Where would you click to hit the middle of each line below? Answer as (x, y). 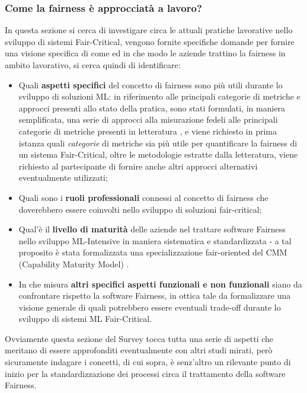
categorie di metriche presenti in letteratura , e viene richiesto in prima (148, 131)
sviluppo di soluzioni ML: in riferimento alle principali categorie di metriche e (159, 96)
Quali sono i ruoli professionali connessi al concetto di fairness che (143, 197)
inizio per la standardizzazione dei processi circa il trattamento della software (145, 373)
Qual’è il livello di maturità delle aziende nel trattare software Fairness (152, 229)
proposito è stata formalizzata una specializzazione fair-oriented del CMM (153, 252)
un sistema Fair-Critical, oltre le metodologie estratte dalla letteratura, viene (158, 154)
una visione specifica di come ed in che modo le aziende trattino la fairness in (145, 53)
